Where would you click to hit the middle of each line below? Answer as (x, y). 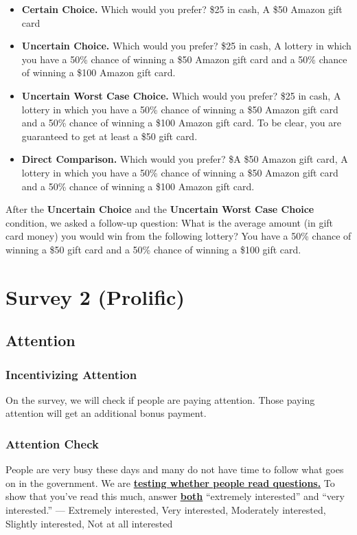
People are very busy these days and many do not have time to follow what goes (175, 469)
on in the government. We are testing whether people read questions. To (170, 482)
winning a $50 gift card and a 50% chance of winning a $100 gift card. (153, 249)
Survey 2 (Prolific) (95, 296)
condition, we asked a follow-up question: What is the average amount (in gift (170, 222)
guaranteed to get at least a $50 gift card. (110, 136)
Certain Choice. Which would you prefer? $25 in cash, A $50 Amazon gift (182, 9)
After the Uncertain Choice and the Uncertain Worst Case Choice (160, 209)
